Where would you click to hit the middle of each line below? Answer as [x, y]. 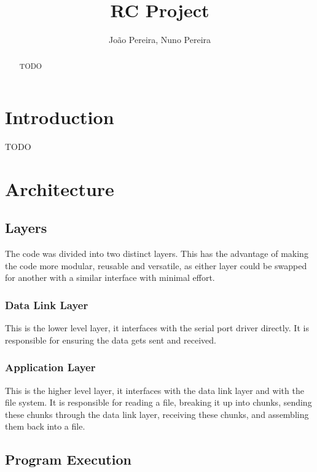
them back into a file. [45, 426]
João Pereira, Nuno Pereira [160, 40]
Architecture [60, 188]
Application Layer [50, 367]
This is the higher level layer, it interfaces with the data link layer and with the [155, 390]
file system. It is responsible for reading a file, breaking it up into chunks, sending [158, 402]
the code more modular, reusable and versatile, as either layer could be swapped [156, 265]
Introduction [60, 117]
